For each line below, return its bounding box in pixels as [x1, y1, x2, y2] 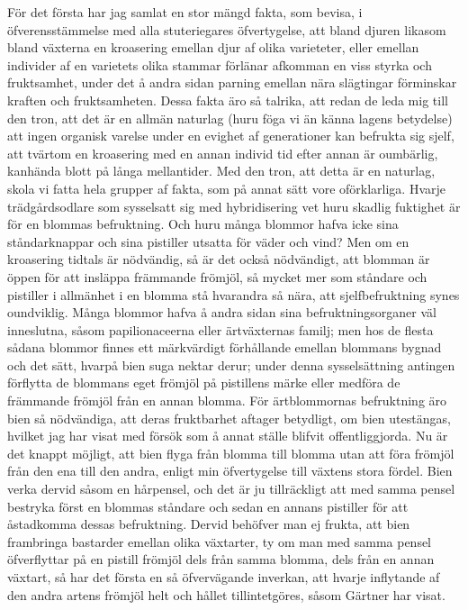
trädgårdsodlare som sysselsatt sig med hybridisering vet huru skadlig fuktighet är [7, 196, 461, 215]
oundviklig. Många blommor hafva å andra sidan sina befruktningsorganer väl [7, 303, 436, 322]
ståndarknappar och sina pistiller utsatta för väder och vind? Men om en [7, 232, 409, 250]
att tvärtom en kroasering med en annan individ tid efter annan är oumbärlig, [7, 143, 438, 162]
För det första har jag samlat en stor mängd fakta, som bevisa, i [7, 3, 363, 21]
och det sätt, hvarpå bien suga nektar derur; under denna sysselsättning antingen [7, 355, 455, 374]
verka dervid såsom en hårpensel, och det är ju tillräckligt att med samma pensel [7, 479, 455, 498]
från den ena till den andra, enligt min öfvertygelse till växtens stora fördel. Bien [7, 461, 453, 480]
